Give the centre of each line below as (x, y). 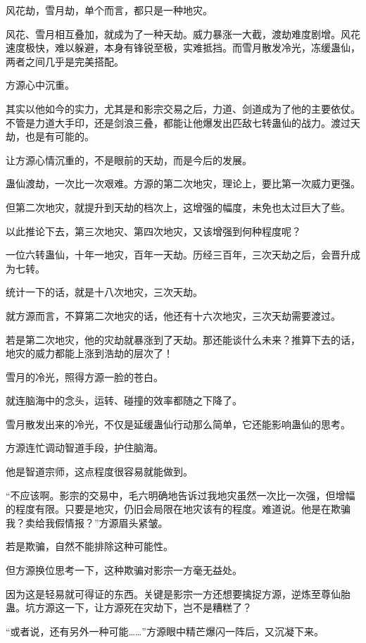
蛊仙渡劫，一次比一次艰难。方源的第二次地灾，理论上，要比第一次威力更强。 (183, 183)
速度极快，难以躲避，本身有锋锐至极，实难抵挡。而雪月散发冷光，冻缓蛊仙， (183, 48)
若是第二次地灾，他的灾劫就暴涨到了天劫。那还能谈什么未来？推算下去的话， (183, 339)
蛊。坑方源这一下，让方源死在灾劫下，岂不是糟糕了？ (129, 607)
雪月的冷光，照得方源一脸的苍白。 (84, 376)
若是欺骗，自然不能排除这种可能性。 (89, 546)
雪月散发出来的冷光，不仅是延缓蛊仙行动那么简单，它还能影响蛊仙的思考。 (178, 424)
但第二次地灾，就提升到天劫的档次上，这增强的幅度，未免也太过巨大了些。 (178, 207)
